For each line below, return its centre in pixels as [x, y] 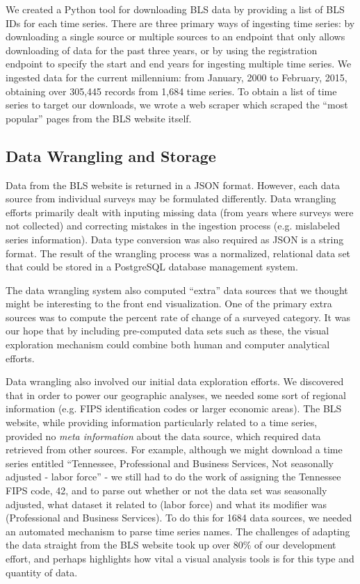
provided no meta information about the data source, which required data [163, 436]
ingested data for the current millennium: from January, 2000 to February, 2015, [177, 77]
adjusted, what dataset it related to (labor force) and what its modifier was [166, 504]
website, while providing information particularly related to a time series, [162, 422]
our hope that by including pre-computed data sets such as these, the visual [167, 331]
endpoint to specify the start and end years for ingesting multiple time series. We [179, 64]
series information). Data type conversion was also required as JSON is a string [175, 239]
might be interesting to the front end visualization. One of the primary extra [169, 303]
